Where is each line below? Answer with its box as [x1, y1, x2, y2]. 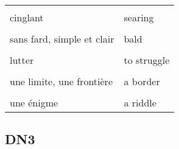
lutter [10, 53, 34, 67]
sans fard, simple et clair [10, 32, 114, 46]
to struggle [124, 53, 170, 67]
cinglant [10, 10, 44, 24]
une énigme [10, 95, 58, 109]
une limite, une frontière [10, 74, 113, 88]
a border [124, 74, 160, 88]
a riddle [124, 95, 156, 109]
